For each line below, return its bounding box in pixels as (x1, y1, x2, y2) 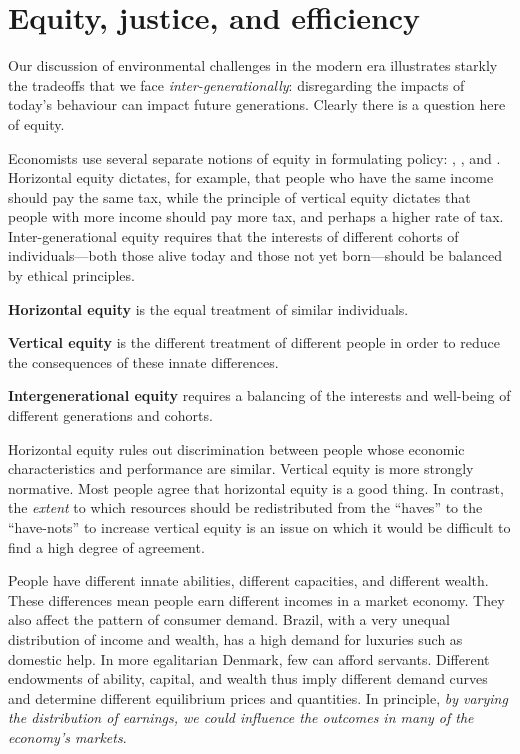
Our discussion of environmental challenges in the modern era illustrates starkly (8, 55, 498, 76)
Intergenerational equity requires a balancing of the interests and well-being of (8, 385, 511, 406)
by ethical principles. (8, 265, 135, 286)
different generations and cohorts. (8, 405, 213, 426)
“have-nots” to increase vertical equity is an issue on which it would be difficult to (8, 517, 511, 537)
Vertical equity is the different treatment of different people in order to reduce (8, 332, 500, 353)
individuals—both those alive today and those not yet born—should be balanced (8, 245, 502, 266)
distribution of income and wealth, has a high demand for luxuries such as (8, 628, 463, 649)
